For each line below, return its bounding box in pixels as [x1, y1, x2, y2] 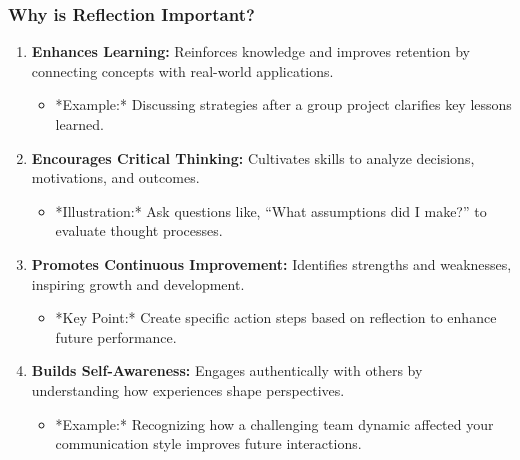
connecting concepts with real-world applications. [31, 60, 334, 81]
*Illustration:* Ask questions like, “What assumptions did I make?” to [55, 200, 487, 221]
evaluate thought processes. [55, 220, 223, 241]
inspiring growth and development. [31, 273, 245, 294]
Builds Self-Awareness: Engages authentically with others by [31, 360, 423, 381]
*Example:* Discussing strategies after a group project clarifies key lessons [55, 94, 512, 115]
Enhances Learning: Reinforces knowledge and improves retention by [31, 41, 470, 62]
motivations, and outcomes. [31, 167, 200, 188]
